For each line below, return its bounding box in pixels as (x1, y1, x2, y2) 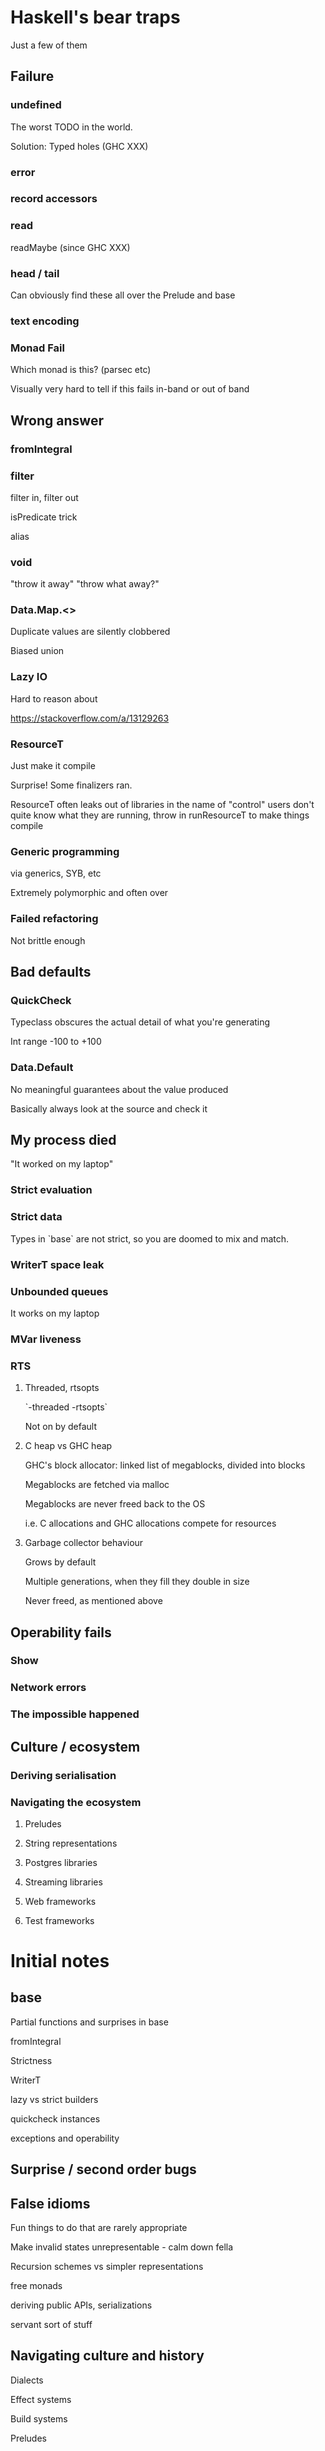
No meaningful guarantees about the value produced (10, 1083, 229, 1095)
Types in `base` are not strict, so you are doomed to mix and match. (10, 1232, 290, 1245)
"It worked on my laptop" (10, 1158, 114, 1170)
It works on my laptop (10, 1307, 100, 1319)
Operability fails (10, 1624, 112, 1641)
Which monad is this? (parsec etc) (10, 364, 152, 376)
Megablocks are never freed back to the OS (24, 1498, 206, 1510)
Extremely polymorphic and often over (10, 887, 169, 899)
